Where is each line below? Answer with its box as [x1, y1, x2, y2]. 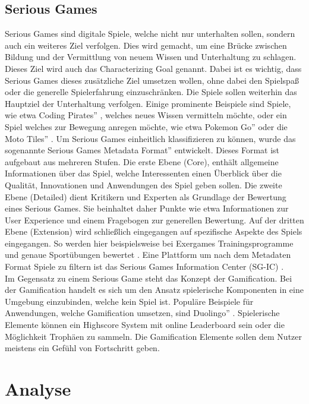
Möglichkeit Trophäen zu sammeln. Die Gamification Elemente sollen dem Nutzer [5, 330, 302, 342]
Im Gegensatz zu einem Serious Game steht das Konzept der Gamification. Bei [5, 272, 292, 284]
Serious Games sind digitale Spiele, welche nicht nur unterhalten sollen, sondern [5, 27, 295, 40]
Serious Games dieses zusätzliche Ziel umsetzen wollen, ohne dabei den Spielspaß [5, 74, 299, 86]
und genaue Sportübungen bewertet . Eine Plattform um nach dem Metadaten [5, 248, 291, 261]
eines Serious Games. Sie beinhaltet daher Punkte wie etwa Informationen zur [5, 202, 289, 214]
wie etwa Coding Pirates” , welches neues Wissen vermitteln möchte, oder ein [5, 109, 287, 121]
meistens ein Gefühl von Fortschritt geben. [5, 342, 160, 354]
